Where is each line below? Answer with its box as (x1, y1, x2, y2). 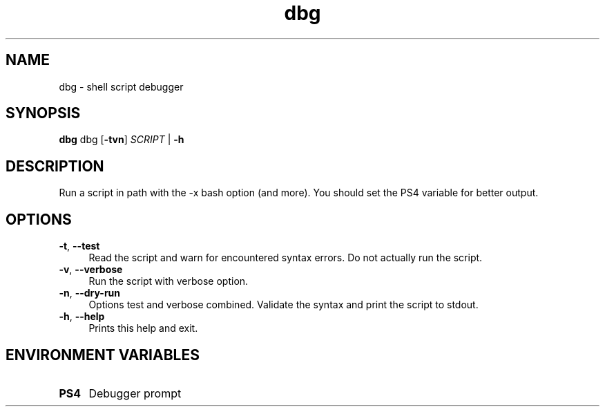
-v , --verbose (59, 263, 123, 276)
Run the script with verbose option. (88, 275, 249, 288)
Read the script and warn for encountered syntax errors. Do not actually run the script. (88, 252, 483, 264)
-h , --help (59, 310, 105, 323)
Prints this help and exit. (88, 322, 198, 335)
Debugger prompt (88, 386, 182, 400)
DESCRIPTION (6, 157, 104, 175)
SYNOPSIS (6, 104, 81, 122)
